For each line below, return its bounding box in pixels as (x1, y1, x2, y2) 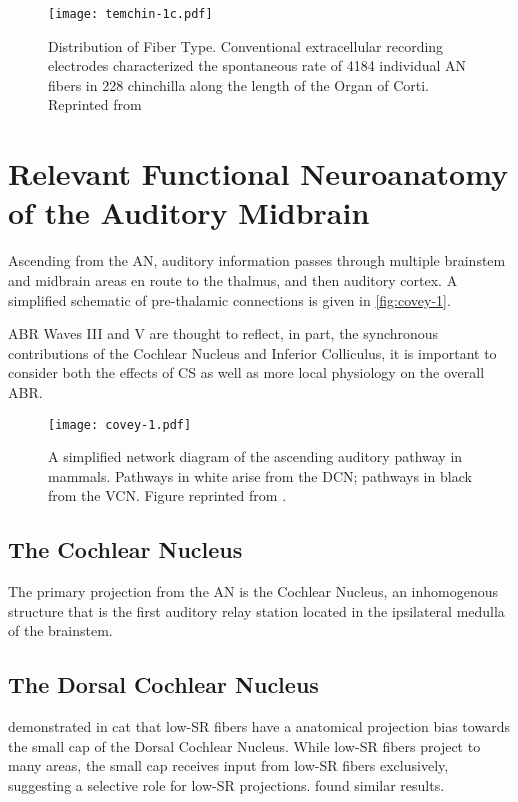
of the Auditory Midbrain (8, 192, 370, 233)
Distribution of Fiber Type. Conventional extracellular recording (48, 35, 444, 56)
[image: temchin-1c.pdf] (48, 7, 213, 21)
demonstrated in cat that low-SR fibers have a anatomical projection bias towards (8, 716, 510, 737)
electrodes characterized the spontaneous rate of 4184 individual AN (48, 55, 467, 76)
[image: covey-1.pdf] (48, 417, 192, 432)
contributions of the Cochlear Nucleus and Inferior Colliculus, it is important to (8, 342, 497, 363)
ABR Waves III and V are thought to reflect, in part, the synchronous (8, 323, 439, 344)
